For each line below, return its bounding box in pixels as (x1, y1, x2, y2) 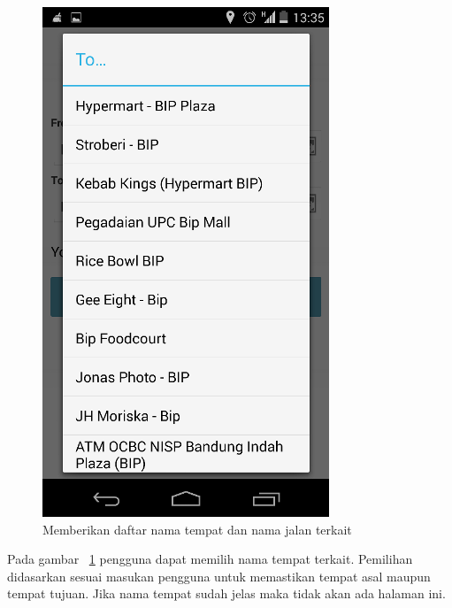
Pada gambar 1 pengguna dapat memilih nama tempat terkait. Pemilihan (7, 550, 413, 568)
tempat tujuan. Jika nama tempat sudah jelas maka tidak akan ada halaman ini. (7, 584, 446, 603)
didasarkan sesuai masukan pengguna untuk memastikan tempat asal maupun (7, 566, 431, 585)
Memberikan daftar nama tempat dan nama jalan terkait (42, 519, 352, 538)
